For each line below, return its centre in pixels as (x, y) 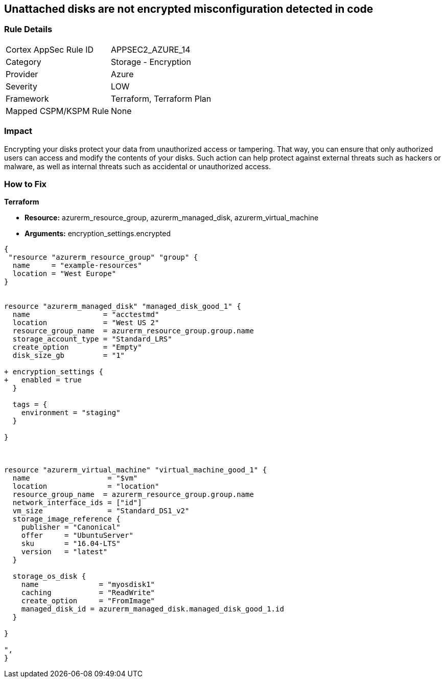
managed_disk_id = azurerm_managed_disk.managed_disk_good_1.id (153, 609)
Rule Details (28, 29)
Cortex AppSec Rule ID (50, 49)
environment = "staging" (71, 413)
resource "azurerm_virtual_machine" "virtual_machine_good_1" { (136, 470)
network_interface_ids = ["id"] (77, 503)
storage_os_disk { (49, 576)
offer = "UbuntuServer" (77, 536)
